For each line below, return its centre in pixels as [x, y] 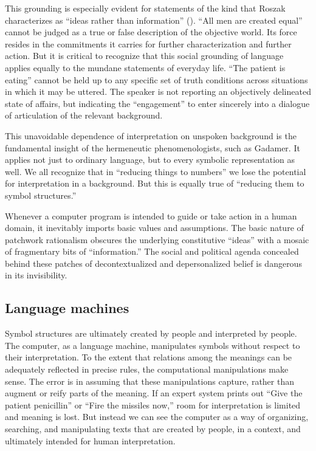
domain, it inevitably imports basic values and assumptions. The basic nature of [154, 228]
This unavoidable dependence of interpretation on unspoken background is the [151, 135]
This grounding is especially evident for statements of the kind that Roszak [145, 8]
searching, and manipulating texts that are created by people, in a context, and [153, 429]
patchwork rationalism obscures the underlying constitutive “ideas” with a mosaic [157, 239]
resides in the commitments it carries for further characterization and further [148, 43]
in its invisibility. [36, 275]
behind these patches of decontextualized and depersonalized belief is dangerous [153, 263]
